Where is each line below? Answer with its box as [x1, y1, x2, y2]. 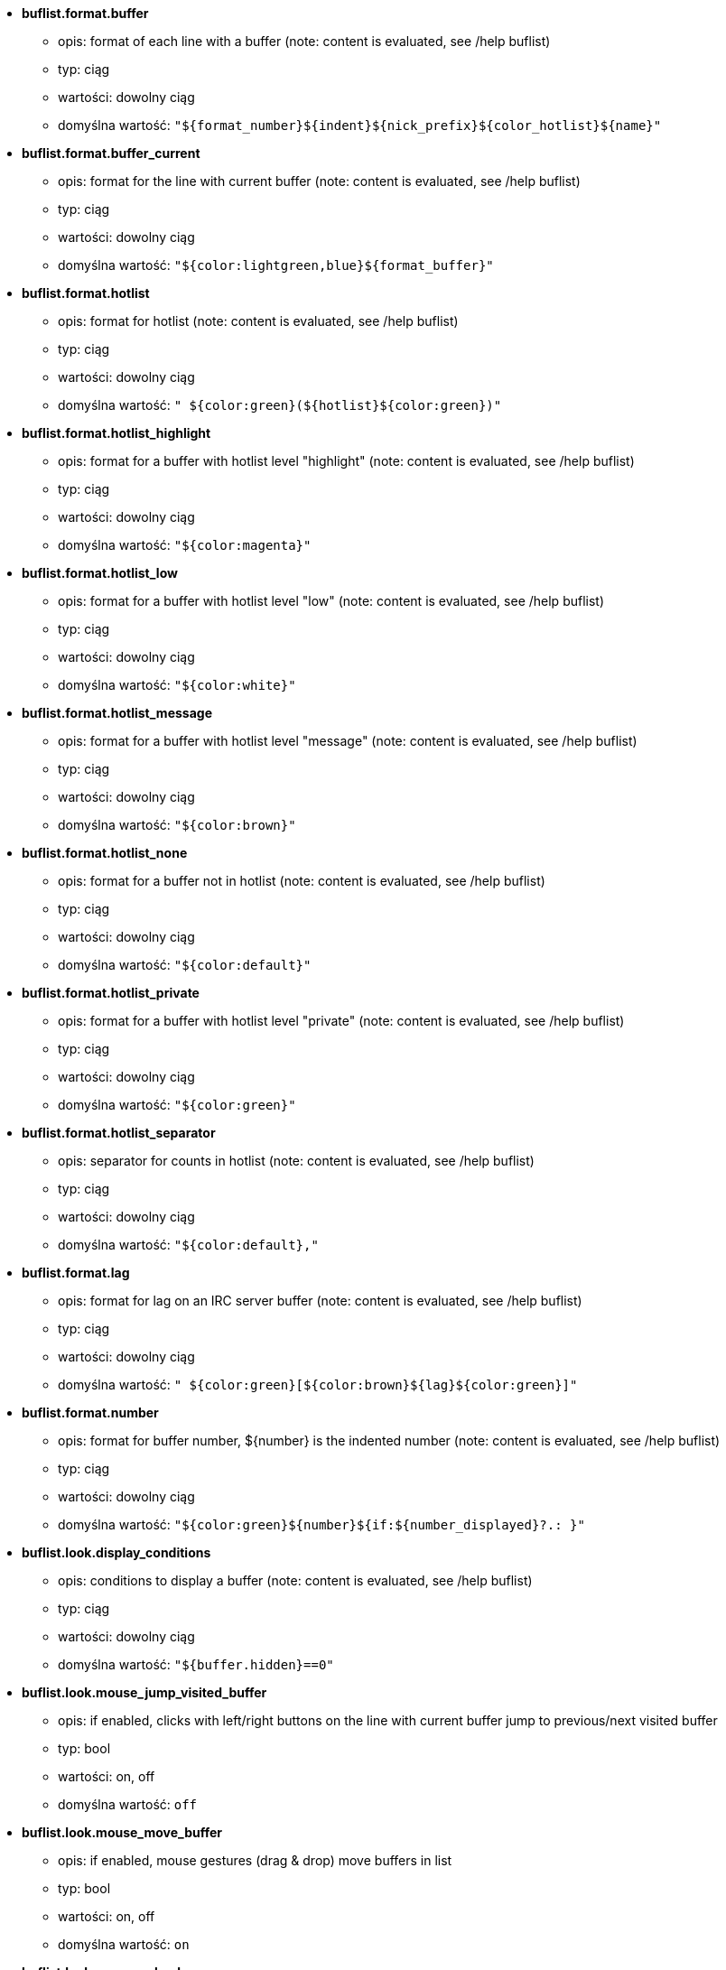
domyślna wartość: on [58, 1937, 190, 1952]
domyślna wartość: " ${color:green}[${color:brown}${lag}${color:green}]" [58, 1377, 578, 1392]
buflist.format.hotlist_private [22, 985, 200, 1000]
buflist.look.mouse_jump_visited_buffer [22, 1685, 267, 1700]
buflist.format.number [22, 1405, 159, 1420]
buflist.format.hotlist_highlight [22, 425, 211, 441]
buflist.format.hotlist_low [22, 565, 178, 581]
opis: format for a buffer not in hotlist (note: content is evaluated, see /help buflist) [58, 873, 545, 888]
